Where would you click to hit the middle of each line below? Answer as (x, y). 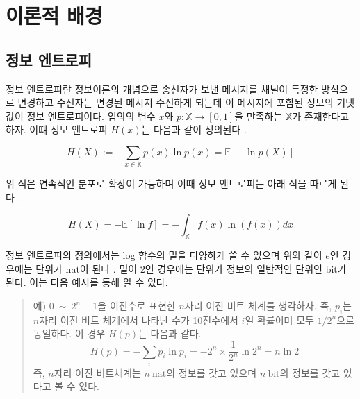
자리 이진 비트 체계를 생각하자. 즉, (258, 306)
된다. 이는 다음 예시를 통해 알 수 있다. (87, 282)
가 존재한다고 (321, 116)
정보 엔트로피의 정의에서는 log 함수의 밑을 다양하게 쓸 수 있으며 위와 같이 (164, 255)
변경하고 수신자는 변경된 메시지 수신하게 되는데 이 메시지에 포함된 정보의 (175, 102)
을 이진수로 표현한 (137, 306)
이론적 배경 (54, 16)
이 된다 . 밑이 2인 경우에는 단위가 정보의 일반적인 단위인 (201, 268)
